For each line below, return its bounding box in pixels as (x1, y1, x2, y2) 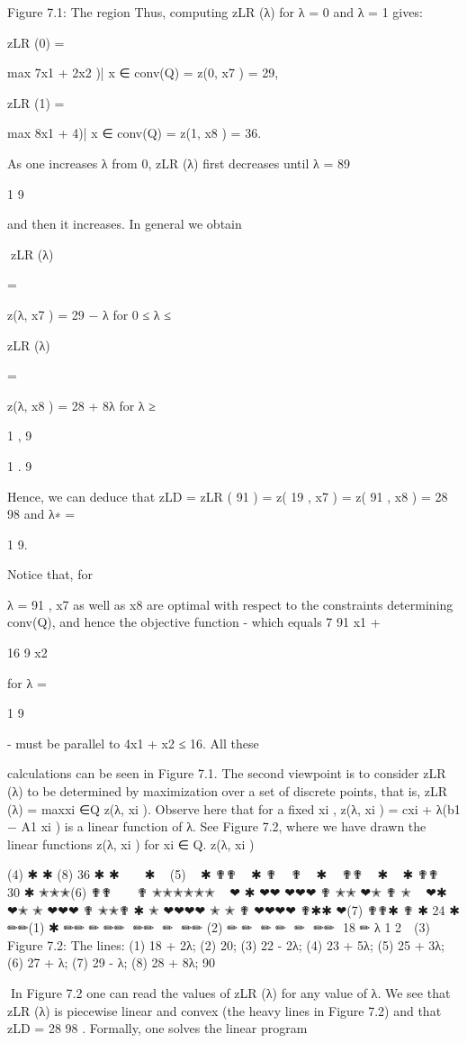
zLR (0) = (7, 32, 65, 51)
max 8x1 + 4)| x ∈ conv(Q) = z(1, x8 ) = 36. (7, 123, 262, 142)
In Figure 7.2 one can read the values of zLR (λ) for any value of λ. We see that (10, 983, 451, 1002)
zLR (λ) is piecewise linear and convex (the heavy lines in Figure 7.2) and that (7, 1001, 442, 1020)
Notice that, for (7, 565, 93, 584)
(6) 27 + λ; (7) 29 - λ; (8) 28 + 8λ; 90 (7, 953, 216, 972)
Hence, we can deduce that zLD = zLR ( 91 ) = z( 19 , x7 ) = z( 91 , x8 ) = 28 (7, 486, 448, 505)
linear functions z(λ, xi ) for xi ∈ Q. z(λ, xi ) (7, 834, 255, 853)
